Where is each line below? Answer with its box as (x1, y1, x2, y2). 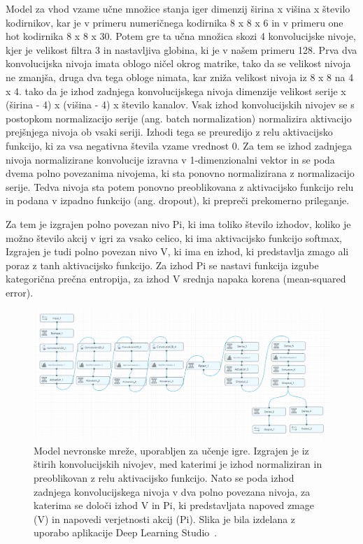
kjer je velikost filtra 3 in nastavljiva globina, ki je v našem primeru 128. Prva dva (6, 42, 357, 57)
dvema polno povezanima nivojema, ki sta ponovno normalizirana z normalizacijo (6, 166, 355, 180)
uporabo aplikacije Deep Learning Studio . (34, 525, 218, 540)
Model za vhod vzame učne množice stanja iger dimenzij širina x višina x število (6, 1, 350, 15)
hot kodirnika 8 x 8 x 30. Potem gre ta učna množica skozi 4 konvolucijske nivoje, (6, 29, 356, 43)
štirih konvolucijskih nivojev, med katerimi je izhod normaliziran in (34, 457, 322, 471)
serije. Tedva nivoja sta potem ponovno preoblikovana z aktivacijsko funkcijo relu (6, 179, 354, 194)
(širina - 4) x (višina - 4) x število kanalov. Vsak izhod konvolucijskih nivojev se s (6, 97, 355, 112)
